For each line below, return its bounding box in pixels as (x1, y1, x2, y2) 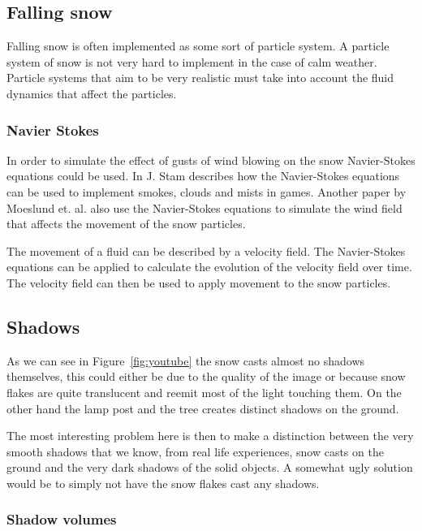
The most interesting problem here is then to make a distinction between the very (6, 427, 414, 444)
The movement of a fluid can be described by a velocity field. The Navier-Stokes (6, 242, 406, 259)
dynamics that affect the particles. (6, 84, 177, 101)
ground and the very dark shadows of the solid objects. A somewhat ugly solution (6, 459, 413, 476)
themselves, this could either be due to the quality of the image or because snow (6, 368, 406, 385)
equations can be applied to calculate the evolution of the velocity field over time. (6, 258, 412, 275)
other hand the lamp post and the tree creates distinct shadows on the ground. (6, 399, 399, 417)
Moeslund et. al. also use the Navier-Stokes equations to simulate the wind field (6, 199, 403, 216)
